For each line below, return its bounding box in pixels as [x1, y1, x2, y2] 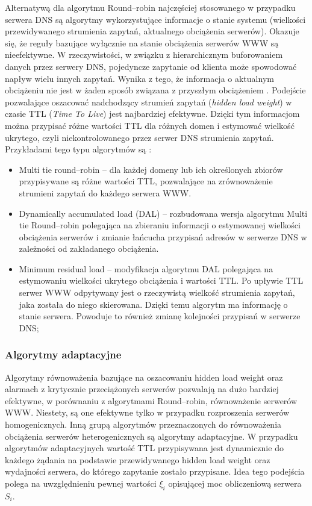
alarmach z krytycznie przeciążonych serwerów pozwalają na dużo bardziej [5, 383, 279, 395]
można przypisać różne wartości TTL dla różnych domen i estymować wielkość [5, 119, 295, 131]
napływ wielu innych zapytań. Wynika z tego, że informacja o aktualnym [5, 72, 274, 84]
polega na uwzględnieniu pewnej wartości [5, 477, 157, 489]
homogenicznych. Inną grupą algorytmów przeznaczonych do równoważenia [5, 418, 282, 431]
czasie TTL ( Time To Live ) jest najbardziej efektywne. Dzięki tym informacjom [5, 107, 300, 120]
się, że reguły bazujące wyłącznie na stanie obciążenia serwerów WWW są [5, 36, 279, 49]
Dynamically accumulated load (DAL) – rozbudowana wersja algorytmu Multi [19, 207, 308, 219]
